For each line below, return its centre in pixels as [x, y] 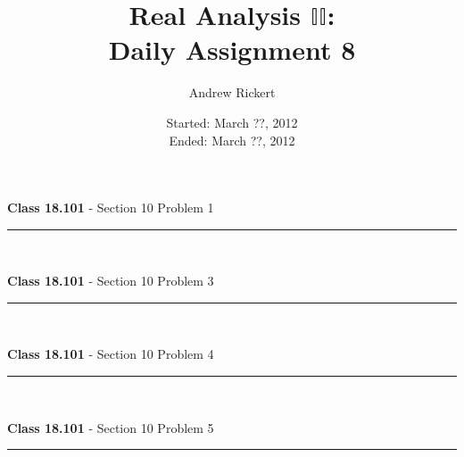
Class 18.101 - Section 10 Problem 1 [111, 208]
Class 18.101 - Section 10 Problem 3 [111, 281]
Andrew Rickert [232, 92]
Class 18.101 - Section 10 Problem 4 [111, 354]
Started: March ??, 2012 [232, 122]
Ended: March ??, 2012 [232, 140]
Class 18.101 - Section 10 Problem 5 [111, 427]
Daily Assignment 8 [232, 50]
